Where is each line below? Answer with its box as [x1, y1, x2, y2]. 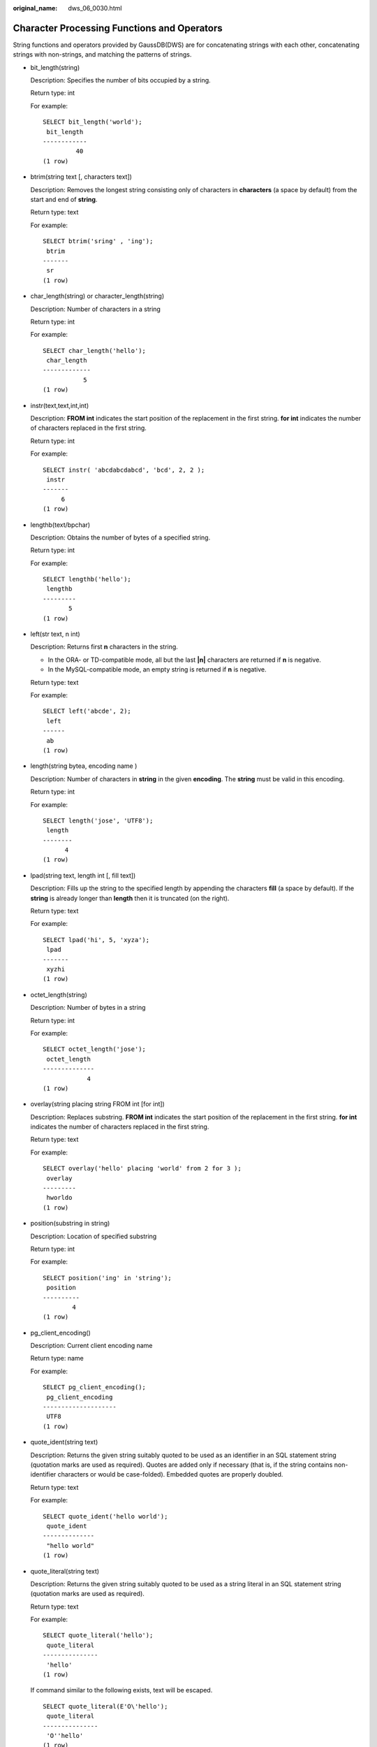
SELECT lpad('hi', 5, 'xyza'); [43, 936, 150, 943]
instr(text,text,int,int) [30, 401, 89, 409]
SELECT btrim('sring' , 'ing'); [43, 238, 154, 245]
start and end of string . [30, 195, 98, 203]
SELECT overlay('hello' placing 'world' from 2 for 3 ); [43, 1164, 242, 1173]
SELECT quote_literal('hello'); [43, 1632, 154, 1639]
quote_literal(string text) [30, 1567, 100, 1575]
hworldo [46, 1194, 73, 1202]
